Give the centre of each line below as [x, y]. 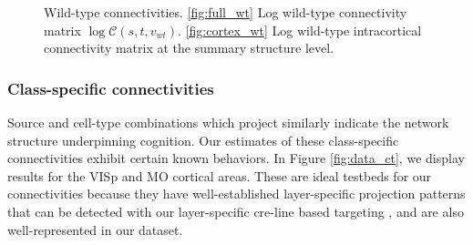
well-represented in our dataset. [95, 229]
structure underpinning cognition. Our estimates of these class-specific [203, 140]
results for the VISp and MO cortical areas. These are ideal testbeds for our [220, 175]
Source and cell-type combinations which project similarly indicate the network [228, 122]
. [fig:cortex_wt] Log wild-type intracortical [300, 30]
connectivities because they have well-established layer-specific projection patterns [236, 194]
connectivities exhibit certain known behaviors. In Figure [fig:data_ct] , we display [236, 158]
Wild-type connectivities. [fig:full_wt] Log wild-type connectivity [226, 12]
